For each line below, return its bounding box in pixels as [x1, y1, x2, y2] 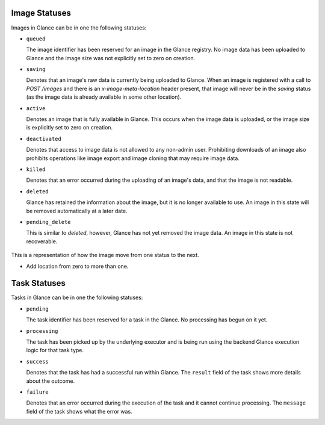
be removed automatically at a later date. [26, 207, 128, 214]
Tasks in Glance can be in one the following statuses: [11, 294, 143, 301]
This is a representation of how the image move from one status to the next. [11, 252, 200, 259]
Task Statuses [11, 278, 66, 288]
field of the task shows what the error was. [26, 408, 132, 415]
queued [26, 35, 46, 42]
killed [26, 166, 46, 173]
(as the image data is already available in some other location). [26, 93, 182, 101]
